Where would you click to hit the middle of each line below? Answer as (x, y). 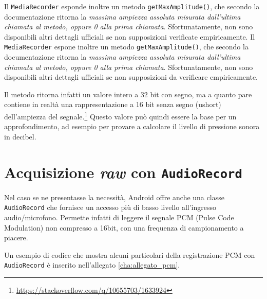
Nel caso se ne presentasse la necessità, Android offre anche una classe (114, 197)
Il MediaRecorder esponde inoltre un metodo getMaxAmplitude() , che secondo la (132, 6)
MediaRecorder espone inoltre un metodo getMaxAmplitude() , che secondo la (126, 47)
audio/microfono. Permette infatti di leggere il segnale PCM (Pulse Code (119, 217)
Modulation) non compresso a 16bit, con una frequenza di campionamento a (124, 227)
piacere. (16, 238)
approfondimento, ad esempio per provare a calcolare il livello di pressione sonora (132, 126)
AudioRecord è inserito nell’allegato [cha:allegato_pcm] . (92, 265)
